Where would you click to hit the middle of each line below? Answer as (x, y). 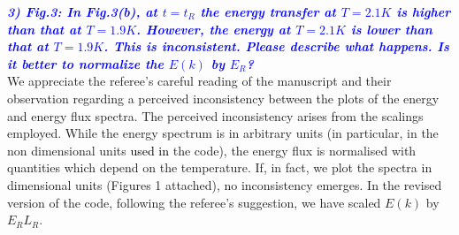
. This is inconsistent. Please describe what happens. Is (276, 46)
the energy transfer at (268, 11)
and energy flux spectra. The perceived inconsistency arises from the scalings (215, 115)
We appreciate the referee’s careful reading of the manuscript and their (199, 81)
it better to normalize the (86, 63)
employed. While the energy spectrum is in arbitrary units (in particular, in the (223, 133)
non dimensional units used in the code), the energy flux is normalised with (212, 150)
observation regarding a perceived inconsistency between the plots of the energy (223, 98)
